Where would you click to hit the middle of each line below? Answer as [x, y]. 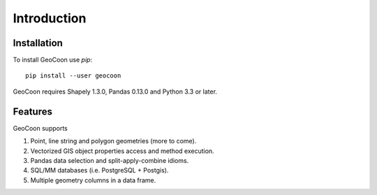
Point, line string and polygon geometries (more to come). [113, 141]
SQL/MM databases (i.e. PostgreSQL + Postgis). [99, 171]
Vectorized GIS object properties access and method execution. [122, 151]
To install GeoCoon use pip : [53, 60]
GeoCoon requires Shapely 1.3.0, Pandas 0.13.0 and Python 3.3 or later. [115, 92]
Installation [38, 43]
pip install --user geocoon [73, 76]
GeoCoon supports [40, 128]
